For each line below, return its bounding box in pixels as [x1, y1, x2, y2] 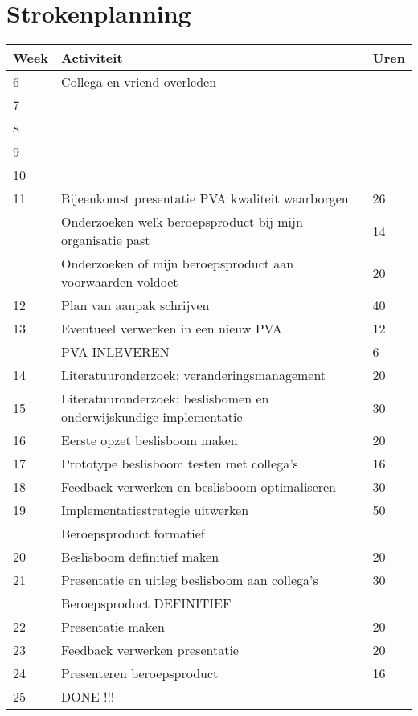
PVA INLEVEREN [61, 342, 170, 362]
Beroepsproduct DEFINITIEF [61, 594, 232, 613]
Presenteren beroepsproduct [61, 664, 219, 683]
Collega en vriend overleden [61, 72, 217, 92]
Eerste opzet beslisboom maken [61, 431, 238, 450]
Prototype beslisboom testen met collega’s [61, 454, 298, 473]
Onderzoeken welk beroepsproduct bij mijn [61, 212, 303, 231]
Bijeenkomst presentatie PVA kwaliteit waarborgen [61, 189, 349, 208]
